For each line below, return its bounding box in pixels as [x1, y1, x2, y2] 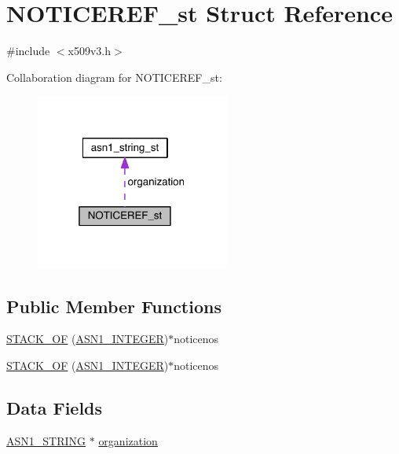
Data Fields [6, 396, 103, 420]
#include [6, 42, 50, 59]
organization [98, 432, 158, 448]
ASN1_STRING [6, 432, 86, 448]
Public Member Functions [6, 293, 221, 318]
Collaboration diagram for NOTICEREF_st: [6, 68, 222, 85]
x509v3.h [68, 42, 112, 59]
